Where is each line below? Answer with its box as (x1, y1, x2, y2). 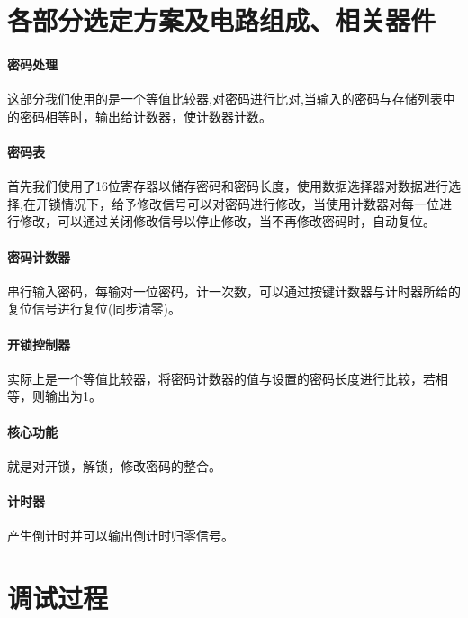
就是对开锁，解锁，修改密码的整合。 (7, 456, 221, 475)
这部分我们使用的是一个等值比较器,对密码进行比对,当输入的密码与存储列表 (7, 89, 443, 108)
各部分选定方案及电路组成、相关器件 (7, 2, 436, 39)
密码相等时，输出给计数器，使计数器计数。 (19, 106, 272, 125)
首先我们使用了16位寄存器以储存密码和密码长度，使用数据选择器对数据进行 (7, 177, 448, 195)
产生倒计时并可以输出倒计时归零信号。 (7, 526, 234, 545)
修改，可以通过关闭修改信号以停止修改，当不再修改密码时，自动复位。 (19, 212, 436, 231)
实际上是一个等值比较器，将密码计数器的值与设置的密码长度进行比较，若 (7, 368, 436, 387)
